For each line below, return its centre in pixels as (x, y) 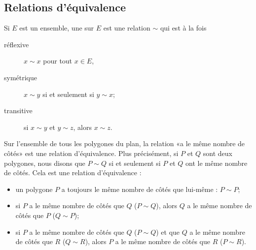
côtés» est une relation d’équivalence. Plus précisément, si (91, 153)
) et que (168, 232)
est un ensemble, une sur (57, 28)
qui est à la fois (183, 28)
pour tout (58, 61)
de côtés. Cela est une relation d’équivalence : (73, 172)
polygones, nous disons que (45, 163)
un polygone (34, 189)
